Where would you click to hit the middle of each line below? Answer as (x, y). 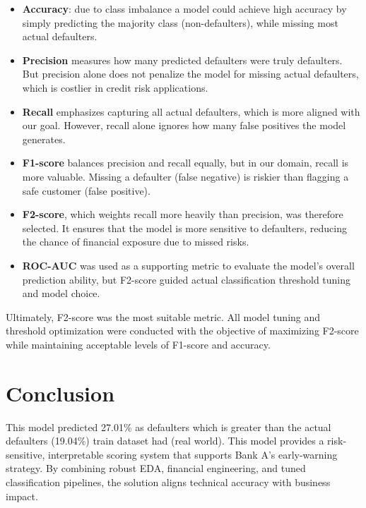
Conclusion (60, 393)
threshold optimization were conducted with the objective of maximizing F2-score (182, 331)
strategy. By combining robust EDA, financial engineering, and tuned (156, 468)
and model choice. (61, 293)
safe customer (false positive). (86, 190)
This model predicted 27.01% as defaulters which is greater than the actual (169, 427)
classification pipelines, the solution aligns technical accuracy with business (168, 482)
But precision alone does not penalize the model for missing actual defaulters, (190, 74)
